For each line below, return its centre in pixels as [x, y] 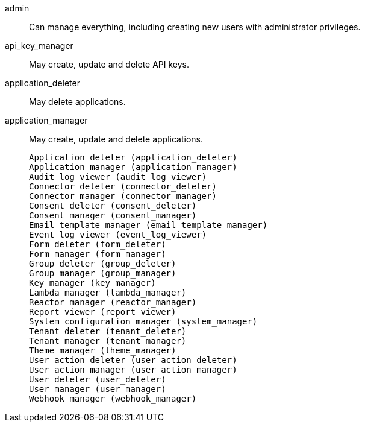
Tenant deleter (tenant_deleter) [108, 331]
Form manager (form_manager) [98, 254]
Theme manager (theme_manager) [103, 350]
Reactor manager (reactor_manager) [113, 302]
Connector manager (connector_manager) [123, 196]
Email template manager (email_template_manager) [148, 225]
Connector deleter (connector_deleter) [123, 186]
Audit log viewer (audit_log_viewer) [118, 177]
